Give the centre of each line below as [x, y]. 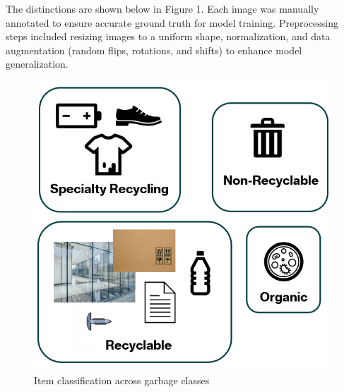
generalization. [37, 64]
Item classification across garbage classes [122, 380]
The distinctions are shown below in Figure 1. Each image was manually [162, 8]
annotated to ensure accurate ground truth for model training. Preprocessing [172, 22]
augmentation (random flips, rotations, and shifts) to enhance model [154, 50]
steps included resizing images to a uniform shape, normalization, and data [168, 36]
